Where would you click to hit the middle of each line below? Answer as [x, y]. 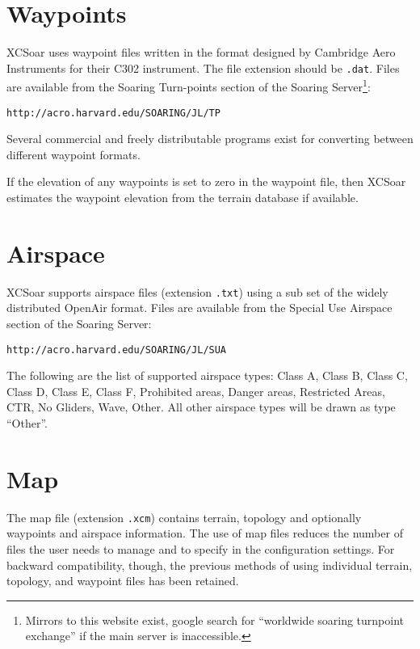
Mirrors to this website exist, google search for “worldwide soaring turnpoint [215, 619]
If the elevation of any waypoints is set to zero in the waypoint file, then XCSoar [206, 181]
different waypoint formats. [73, 154]
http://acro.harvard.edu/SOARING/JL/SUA [117, 350]
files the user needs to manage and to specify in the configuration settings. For [201, 549]
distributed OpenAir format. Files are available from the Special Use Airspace [199, 308]
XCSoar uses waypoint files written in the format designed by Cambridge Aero [201, 52]
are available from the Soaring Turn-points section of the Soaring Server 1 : [189, 86]
